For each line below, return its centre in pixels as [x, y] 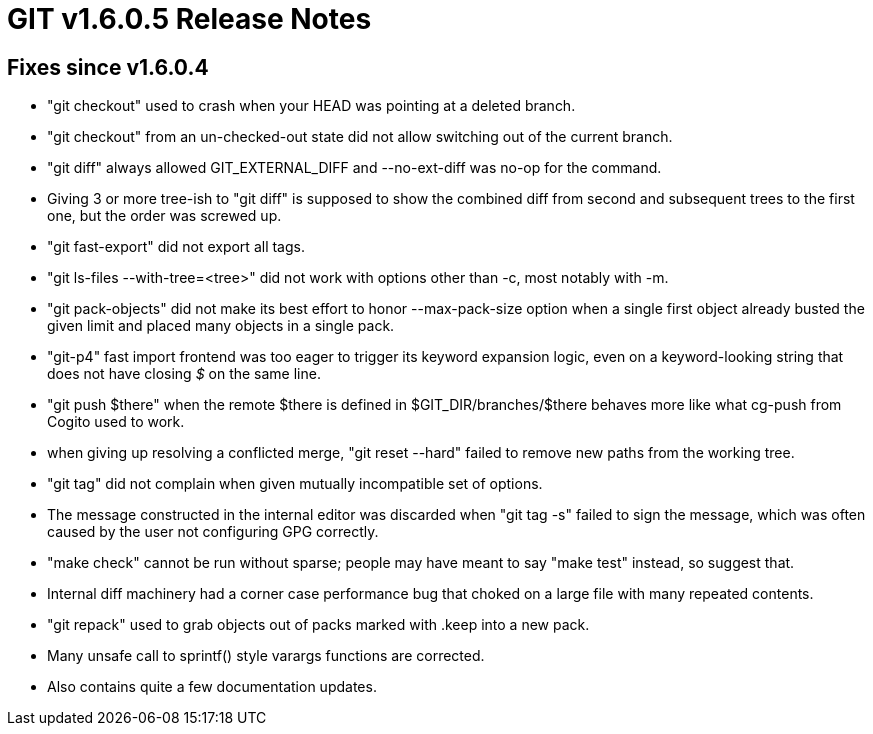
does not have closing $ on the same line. [184, 374]
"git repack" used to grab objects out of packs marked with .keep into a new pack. [318, 625]
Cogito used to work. [116, 422]
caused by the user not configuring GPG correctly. [213, 532]
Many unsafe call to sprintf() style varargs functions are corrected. [266, 656]
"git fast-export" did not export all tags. [176, 247]
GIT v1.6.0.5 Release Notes [189, 19]
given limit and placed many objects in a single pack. [221, 326]
